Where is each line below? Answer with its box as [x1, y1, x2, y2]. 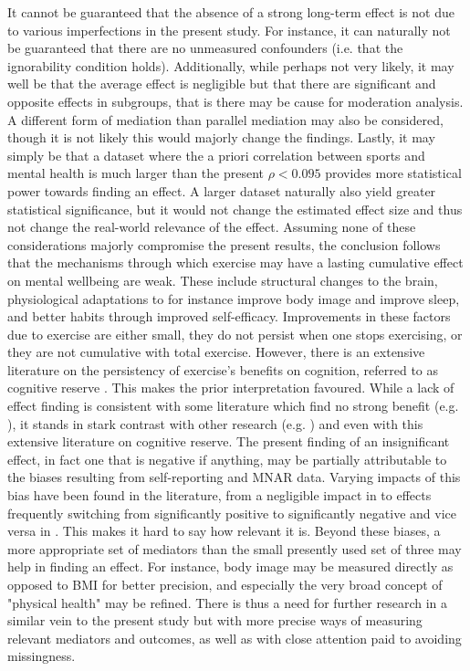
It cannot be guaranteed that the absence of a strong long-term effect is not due [7, 3, 454, 21]
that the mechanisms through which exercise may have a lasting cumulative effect [7, 253, 464, 272]
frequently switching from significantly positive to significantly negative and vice [7, 503, 456, 522]
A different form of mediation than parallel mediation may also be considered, [7, 110, 444, 129]
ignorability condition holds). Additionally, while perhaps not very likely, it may [7, 56, 454, 75]
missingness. [7, 646, 76, 666]
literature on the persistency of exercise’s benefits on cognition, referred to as [7, 360, 439, 379]
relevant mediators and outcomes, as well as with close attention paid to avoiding [7, 628, 462, 647]
